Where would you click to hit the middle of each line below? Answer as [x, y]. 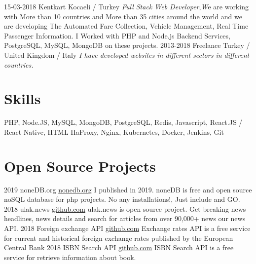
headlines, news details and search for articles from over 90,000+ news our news [125, 218]
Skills [22, 98]
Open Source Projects [80, 166]
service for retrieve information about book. [70, 257]
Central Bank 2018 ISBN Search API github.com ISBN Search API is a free [119, 247]
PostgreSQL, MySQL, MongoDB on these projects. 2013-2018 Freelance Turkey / [127, 45]
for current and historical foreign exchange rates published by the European [119, 238]
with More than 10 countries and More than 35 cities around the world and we [123, 16]
